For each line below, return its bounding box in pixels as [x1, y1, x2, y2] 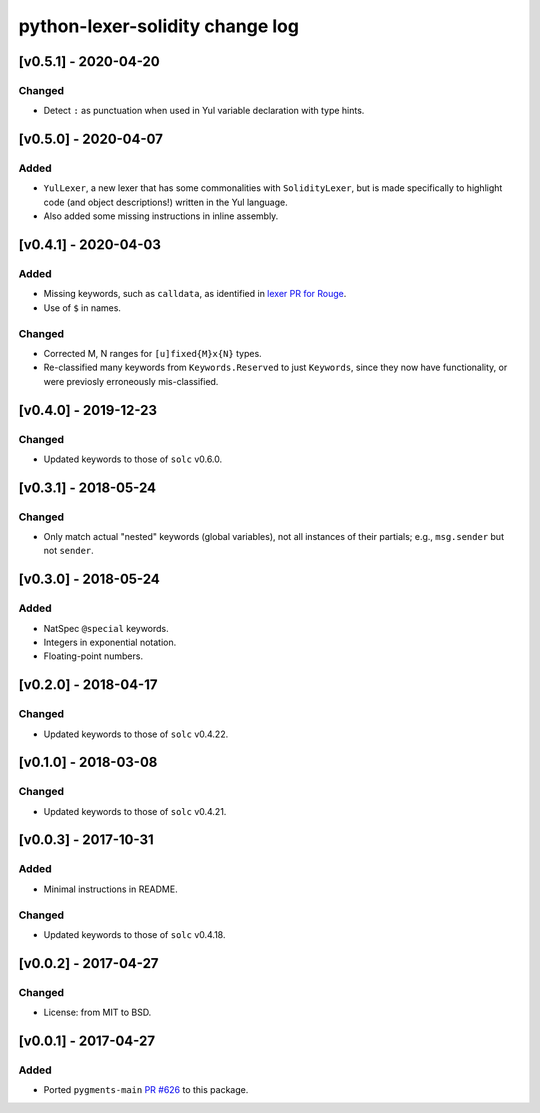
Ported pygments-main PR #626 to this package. [43, 1084, 249, 1096]
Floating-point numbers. [43, 650, 144, 662]
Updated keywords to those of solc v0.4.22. [43, 728, 229, 740]
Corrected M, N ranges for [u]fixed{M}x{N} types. [43, 347, 262, 359]
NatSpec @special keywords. [43, 622, 169, 634]
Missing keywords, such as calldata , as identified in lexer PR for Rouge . [43, 288, 347, 300]
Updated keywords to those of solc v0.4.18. [43, 928, 226, 940]
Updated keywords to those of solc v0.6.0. [43, 453, 223, 465]
